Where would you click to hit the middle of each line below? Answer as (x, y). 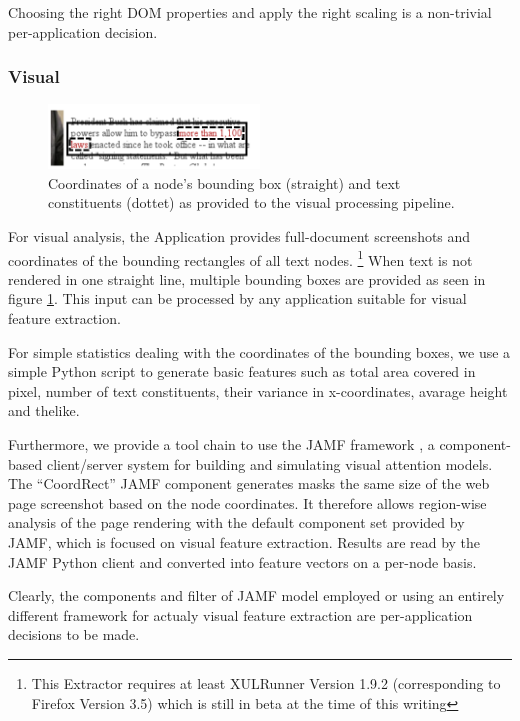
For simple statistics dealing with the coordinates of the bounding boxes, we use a (259, 351)
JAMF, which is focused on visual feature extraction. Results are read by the (244, 542)
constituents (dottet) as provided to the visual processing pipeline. (251, 202)
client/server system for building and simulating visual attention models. (269, 463)
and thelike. (44, 410)
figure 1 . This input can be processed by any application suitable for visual (237, 298)
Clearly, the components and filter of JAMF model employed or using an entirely (256, 595)
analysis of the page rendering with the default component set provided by (236, 522)
